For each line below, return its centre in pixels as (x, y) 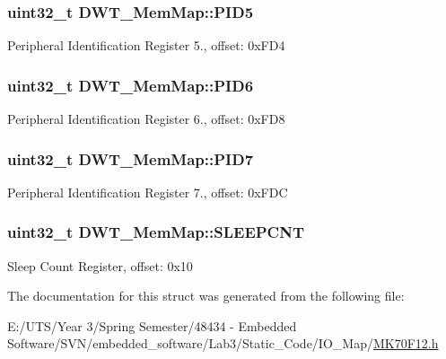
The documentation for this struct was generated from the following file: (206, 296)
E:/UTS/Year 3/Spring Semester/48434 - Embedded (152, 325)
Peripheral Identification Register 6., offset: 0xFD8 (146, 119)
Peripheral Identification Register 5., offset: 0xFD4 (146, 45)
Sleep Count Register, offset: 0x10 (100, 265)
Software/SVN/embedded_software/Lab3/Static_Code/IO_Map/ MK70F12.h (223, 343)
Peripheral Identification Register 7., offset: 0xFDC (148, 192)
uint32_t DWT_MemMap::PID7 (131, 158)
